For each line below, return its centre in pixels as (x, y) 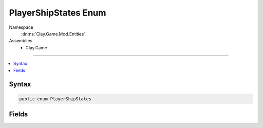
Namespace (21, 27)
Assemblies (21, 41)
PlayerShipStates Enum (58, 13)
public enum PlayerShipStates (55, 99)
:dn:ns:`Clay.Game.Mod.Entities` (53, 34)
